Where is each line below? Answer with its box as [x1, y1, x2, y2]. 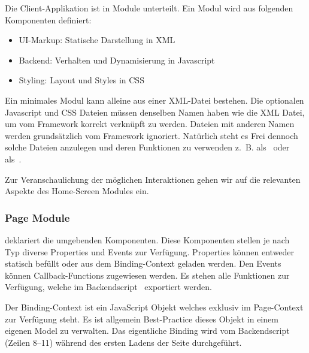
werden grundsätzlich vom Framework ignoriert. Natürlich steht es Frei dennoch [5, 129, 298, 141]
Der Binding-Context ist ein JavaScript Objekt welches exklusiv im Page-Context [5, 300, 304, 313]
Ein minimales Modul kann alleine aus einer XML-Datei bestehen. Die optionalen [5, 93, 304, 106]
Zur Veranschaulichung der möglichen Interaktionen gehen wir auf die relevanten [5, 173, 301, 185]
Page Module [5, 210, 70, 225]
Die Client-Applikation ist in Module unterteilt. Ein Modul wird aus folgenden [5, 2, 293, 14]
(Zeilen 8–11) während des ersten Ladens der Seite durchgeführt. [5, 336, 242, 348]
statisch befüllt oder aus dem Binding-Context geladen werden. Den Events [5, 257, 281, 270]
